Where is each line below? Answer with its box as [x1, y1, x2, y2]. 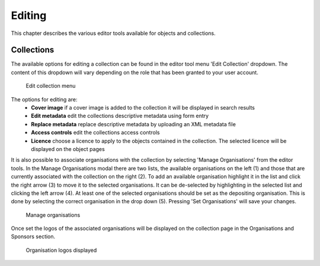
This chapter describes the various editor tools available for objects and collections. [11, 30, 216, 37]
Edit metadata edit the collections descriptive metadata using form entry [31, 113, 209, 120]
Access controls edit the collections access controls [31, 129, 160, 136]
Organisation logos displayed [25, 246, 97, 254]
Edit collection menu [25, 82, 76, 89]
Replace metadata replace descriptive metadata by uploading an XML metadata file [31, 120, 236, 127]
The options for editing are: [11, 95, 78, 103]
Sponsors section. [11, 233, 56, 240]
